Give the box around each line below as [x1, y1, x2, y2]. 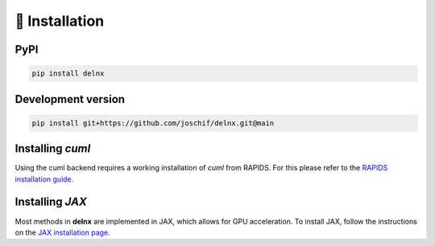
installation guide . [14, 174, 74, 184]
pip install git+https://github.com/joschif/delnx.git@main [31, 118, 275, 128]
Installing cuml [14, 141, 91, 156]
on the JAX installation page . [14, 228, 110, 237]
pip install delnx [31, 69, 105, 78]
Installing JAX [14, 195, 88, 209]
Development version [14, 92, 125, 106]
